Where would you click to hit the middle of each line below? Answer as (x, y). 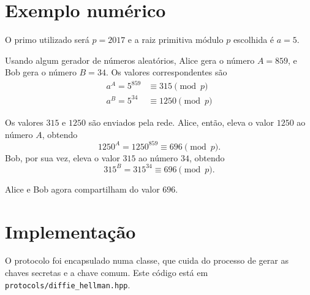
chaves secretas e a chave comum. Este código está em (107, 273)
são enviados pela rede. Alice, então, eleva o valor (181, 122)
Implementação (70, 231)
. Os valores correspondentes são (166, 72)
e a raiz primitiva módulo (176, 40)
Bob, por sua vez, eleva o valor (62, 157)
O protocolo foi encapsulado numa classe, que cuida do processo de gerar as (147, 260)
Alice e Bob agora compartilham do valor (82, 189)
